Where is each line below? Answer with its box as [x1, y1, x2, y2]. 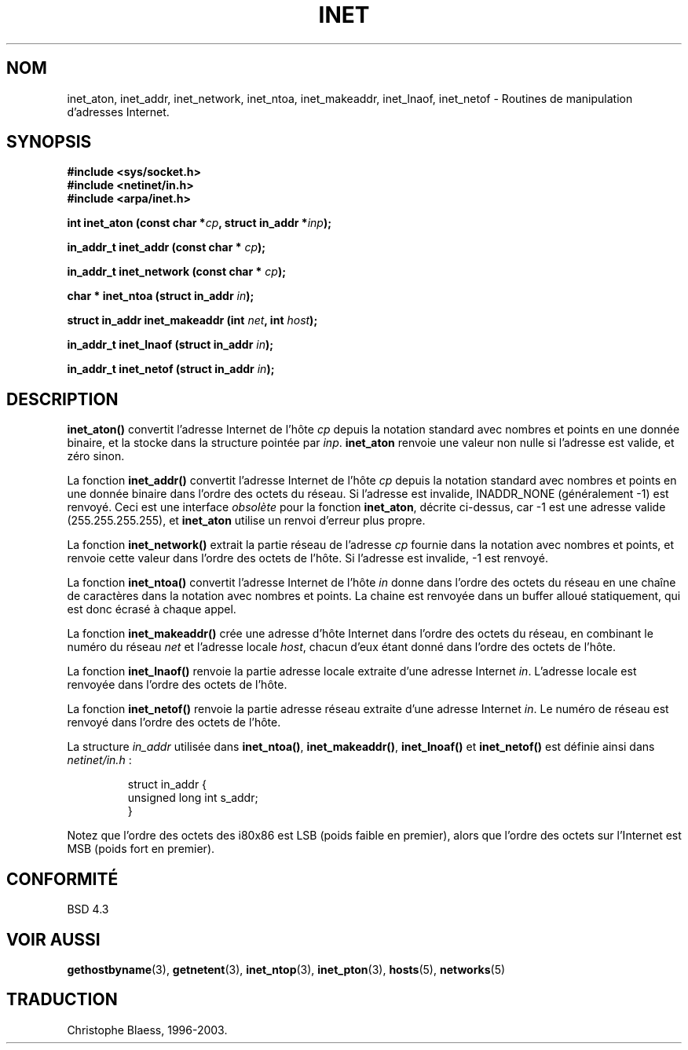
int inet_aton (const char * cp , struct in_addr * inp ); [67, 216, 332, 230]
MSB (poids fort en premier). [67, 842, 215, 856]
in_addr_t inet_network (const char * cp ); [67, 265, 286, 279]
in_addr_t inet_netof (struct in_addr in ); [67, 362, 275, 376]
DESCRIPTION [6, 389, 119, 409]
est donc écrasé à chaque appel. [67, 602, 236, 616]
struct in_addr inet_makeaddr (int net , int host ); [67, 313, 318, 327]
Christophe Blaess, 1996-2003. [67, 1023, 228, 1037]
